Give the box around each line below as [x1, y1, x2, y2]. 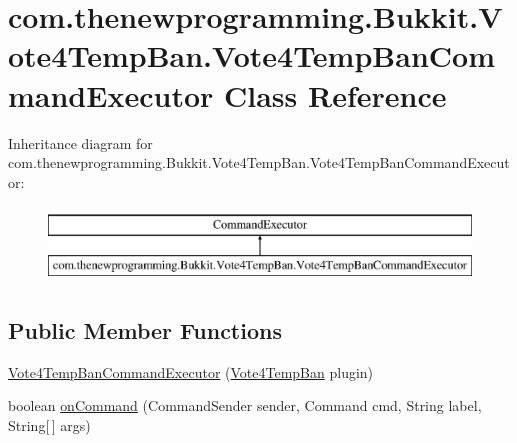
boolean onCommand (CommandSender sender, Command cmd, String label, [8, 395, 482, 416]
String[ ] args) [8, 414, 91, 435]
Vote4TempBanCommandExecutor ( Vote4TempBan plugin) [8, 361, 374, 382]
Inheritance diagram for [8, 132, 153, 153]
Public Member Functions [8, 314, 282, 345]
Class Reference [223, 74, 447, 115]
